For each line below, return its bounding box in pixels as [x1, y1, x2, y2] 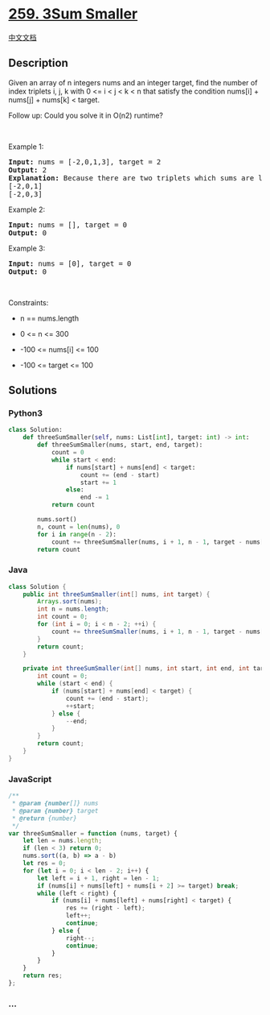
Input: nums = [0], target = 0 [8, 259, 132, 268]
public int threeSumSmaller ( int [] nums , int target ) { [22, 590, 211, 599]
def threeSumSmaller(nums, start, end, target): [37, 441, 203, 449]
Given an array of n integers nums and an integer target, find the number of [8, 77, 258, 87]
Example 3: [8, 243, 46, 253]
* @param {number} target [11, 806, 99, 814]
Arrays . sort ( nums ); [37, 598, 103, 606]
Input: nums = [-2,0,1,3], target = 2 [8, 157, 162, 166]
